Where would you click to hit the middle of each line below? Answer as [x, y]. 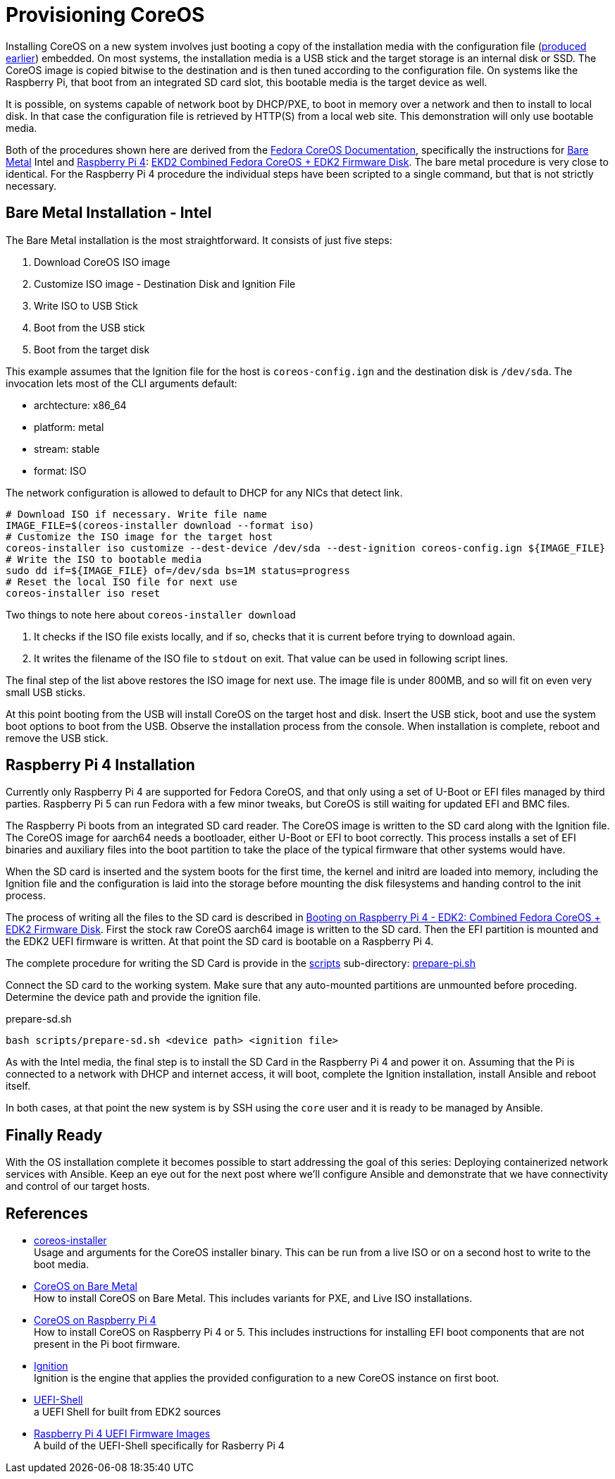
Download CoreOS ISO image [102, 262]
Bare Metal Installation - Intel [109, 213]
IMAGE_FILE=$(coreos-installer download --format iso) [160, 525]
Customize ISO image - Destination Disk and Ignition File [165, 284]
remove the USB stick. [57, 738]
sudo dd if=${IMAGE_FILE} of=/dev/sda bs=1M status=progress [178, 570]
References [47, 1213]
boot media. [62, 1265]
